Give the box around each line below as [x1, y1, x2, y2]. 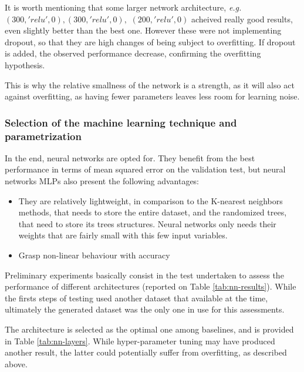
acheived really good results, [191, 12, 293, 25]
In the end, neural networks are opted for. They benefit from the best [5, 151, 255, 164]
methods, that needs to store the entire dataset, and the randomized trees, [18, 206, 287, 218]
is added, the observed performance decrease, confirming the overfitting [5, 47, 261, 59]
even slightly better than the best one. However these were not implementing [5, 24, 282, 36]
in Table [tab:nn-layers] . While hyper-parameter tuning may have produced [5, 334, 275, 347]
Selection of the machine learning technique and [5, 115, 237, 129]
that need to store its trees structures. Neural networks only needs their [18, 217, 276, 230]
